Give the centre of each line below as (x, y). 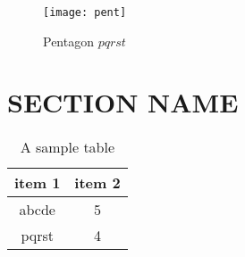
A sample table (68, 147)
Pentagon (68, 41)
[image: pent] (85, 12)
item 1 (38, 183)
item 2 (97, 183)
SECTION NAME (123, 102)
